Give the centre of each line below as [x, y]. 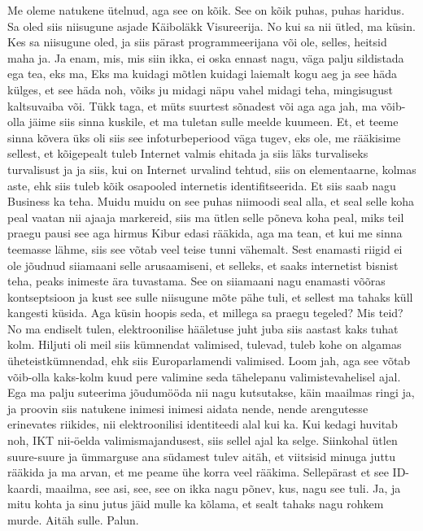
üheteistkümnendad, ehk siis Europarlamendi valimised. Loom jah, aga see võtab [209, 361]
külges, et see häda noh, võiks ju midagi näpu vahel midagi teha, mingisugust [201, 89]
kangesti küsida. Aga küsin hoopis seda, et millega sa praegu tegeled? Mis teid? [205, 313]
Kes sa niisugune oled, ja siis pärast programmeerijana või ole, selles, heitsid [197, 42]
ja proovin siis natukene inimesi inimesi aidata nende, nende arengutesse [188, 408]
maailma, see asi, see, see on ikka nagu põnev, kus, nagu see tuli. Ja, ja [223, 487]
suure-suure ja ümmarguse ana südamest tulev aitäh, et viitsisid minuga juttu [202, 456]
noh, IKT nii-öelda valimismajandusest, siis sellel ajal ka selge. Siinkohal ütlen [203, 440]
